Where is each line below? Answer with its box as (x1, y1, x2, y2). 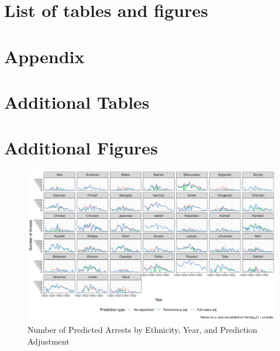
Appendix (4, 44, 85, 68)
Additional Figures (4, 136, 158, 160)
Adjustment (27, 335, 70, 347)
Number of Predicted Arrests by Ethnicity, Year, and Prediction (27, 324, 258, 336)
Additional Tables (4, 90, 150, 113)
